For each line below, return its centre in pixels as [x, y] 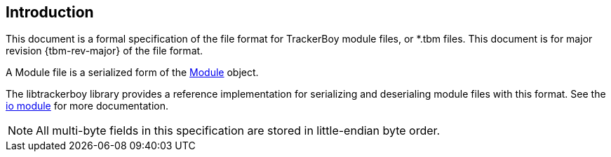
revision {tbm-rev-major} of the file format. [105, 51]
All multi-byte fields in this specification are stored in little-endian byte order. [238, 131]
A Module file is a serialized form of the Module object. [132, 73]
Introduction [50, 12]
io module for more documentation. [87, 106]
